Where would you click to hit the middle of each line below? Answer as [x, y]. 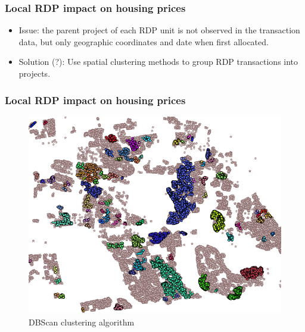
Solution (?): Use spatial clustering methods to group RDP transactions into [158, 62]
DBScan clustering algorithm [82, 322]
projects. [35, 73]
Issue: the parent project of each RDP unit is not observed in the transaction [159, 30]
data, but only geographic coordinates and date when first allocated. [144, 41]
